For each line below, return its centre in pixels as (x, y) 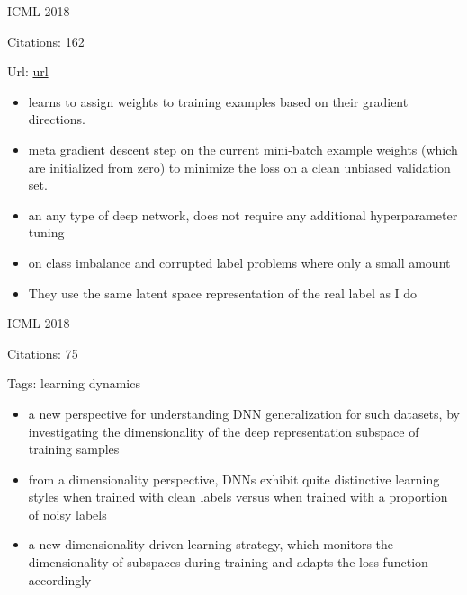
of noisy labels (67, 514)
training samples (74, 449)
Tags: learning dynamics (74, 383)
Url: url (28, 71)
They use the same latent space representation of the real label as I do (223, 293)
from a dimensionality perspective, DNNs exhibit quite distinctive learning (234, 479)
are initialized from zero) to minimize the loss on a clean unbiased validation (239, 167)
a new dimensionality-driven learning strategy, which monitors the (211, 544)
